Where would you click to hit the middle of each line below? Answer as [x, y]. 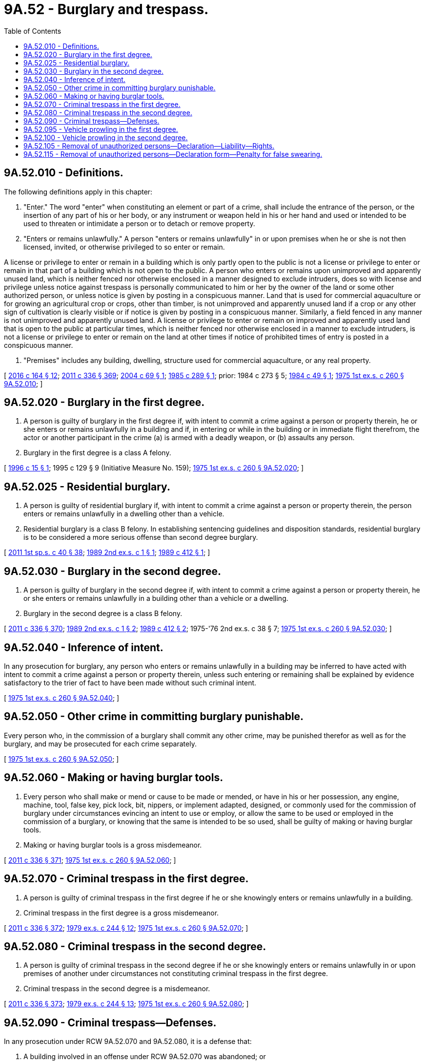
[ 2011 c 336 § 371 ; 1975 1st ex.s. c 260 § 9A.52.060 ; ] [90, 860]
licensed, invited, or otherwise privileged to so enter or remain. [124, 247]
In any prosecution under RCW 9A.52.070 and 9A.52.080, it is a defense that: [128, 1042]
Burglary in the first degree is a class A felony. [97, 453]
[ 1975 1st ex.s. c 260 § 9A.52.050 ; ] [61, 759]
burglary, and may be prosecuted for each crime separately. [100, 744]
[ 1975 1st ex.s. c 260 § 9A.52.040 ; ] [62, 698]
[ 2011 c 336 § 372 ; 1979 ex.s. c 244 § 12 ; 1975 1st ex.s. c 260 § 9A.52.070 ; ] [126, 928]
